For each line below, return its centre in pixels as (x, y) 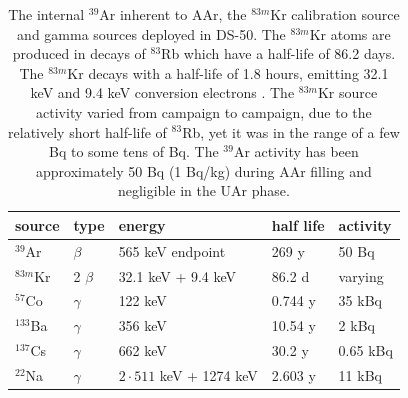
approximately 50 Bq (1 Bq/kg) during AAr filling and (204, 170)
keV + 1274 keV (208, 375)
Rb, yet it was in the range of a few (291, 131)
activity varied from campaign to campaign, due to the (204, 111)
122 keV (142, 300)
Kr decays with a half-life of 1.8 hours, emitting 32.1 (228, 72)
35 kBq (360, 300)
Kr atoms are (350, 33)
